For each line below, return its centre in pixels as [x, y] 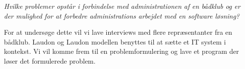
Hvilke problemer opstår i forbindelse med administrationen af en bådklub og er [122, 6]
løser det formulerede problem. [50, 60]
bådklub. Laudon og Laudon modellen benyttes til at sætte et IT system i [115, 41]
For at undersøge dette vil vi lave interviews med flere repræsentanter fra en [118, 32]
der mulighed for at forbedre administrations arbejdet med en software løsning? [122, 15]
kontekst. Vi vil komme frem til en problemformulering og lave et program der [122, 51]
